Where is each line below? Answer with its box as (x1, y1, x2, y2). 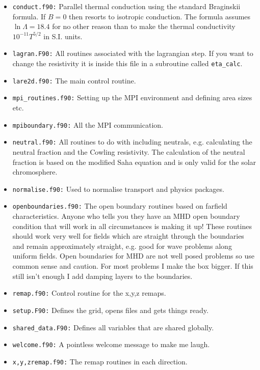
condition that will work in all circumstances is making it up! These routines (12, 220, 252, 231)
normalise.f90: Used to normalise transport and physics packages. (12, 183, 224, 194)
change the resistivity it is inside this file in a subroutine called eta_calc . (12, 58, 243, 69)
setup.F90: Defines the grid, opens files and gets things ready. (12, 304, 209, 315)
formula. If (12, 11, 46, 21)
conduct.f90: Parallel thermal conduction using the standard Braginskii (12, 1, 241, 11)
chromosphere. (12, 166, 58, 177)
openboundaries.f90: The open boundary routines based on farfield (12, 201, 227, 211)
